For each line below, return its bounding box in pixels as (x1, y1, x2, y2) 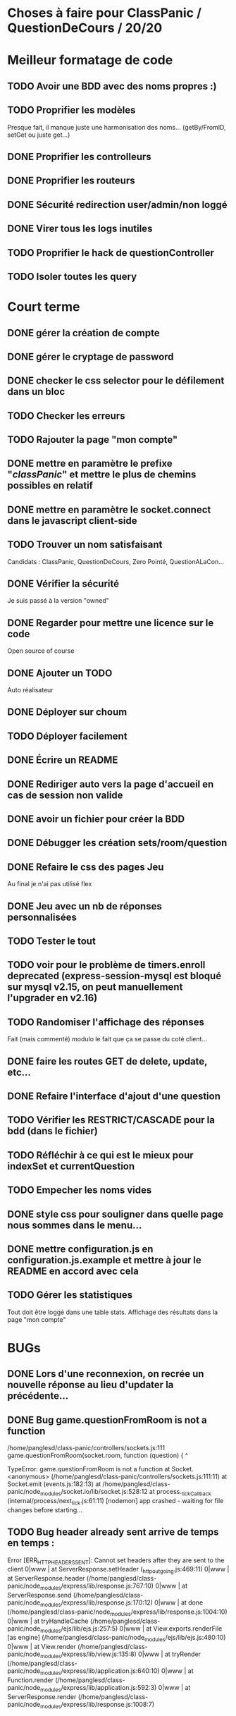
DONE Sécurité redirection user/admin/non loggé (7, 199, 228, 211)
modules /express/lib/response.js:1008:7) (39, 1700, 155, 1710)
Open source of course (7, 646, 75, 655)
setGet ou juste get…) (7, 130, 70, 139)
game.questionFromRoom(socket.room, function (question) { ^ (7, 1451, 189, 1460)
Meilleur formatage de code (7, 52, 173, 68)
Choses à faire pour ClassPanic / (7, 5, 202, 21)
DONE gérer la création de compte (7, 326, 160, 339)
